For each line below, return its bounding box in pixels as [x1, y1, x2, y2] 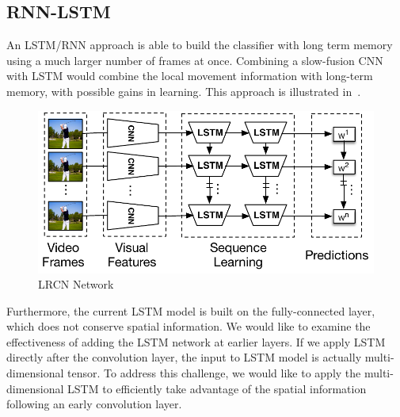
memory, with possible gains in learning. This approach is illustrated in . [6, 82, 361, 99]
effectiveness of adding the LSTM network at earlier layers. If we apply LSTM [6, 333, 386, 350]
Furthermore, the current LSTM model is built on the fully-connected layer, [6, 302, 375, 319]
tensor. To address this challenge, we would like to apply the [67, 365, 361, 381]
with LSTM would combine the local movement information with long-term [6, 67, 373, 84]
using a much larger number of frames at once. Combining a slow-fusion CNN [6, 52, 383, 68]
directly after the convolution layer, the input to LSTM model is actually [6, 349, 362, 365]
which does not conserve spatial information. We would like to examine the [6, 318, 371, 335]
